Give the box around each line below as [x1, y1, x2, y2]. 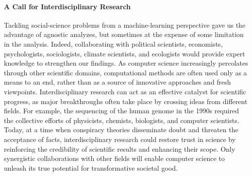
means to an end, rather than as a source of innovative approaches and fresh [4, 77, 231, 87]
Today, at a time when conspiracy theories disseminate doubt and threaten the [4, 124, 238, 135]
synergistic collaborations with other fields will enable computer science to [4, 153, 225, 163]
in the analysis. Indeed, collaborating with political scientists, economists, [4, 38, 223, 49]
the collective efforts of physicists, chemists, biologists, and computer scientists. [4, 115, 239, 125]
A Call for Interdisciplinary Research [4, 1, 131, 11]
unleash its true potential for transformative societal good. [4, 162, 178, 173]
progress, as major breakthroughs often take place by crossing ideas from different [4, 96, 248, 106]
